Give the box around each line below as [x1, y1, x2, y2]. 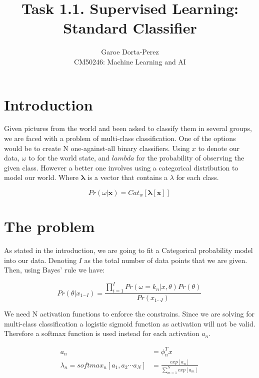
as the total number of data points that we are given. [84, 254, 247, 265]
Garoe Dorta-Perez [101, 46, 159, 57]
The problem [4, 216, 95, 236]
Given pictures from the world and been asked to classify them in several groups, [4, 123, 252, 133]
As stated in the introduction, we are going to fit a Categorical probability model [4, 245, 253, 255]
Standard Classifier [63, 17, 197, 38]
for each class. [176, 172, 219, 182]
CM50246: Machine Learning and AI [74, 56, 186, 66]
